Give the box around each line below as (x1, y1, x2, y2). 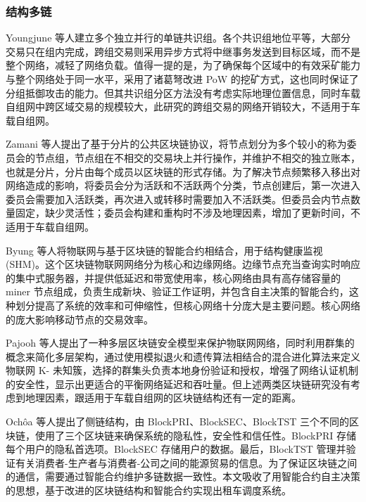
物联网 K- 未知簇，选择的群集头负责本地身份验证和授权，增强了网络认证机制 (6, 363, 358, 378)
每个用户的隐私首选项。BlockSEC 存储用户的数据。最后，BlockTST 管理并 (6, 442, 346, 456)
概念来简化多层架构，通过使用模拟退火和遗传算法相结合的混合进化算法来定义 (6, 349, 360, 363)
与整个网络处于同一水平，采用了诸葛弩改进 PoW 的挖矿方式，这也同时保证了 (6, 72, 359, 86)
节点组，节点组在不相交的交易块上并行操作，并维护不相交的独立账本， (34, 150, 360, 165)
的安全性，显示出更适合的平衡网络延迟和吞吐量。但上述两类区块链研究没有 (6, 376, 351, 391)
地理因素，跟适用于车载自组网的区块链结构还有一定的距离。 (25, 390, 301, 405)
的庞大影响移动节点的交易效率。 (6, 311, 153, 326)
